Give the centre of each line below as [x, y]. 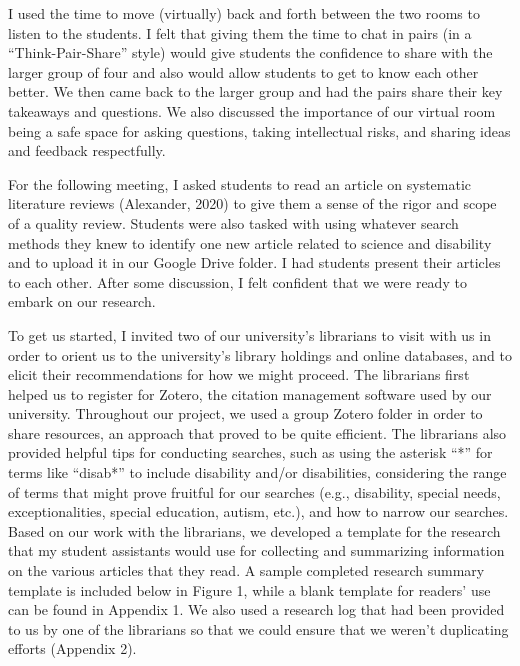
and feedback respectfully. [87, 150]
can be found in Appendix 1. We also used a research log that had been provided [256, 609]
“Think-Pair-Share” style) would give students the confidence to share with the [250, 52]
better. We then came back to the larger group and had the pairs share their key [255, 91]
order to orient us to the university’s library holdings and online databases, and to [260, 354]
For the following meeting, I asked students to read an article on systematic [240, 183]
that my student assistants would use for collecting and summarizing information [256, 550]
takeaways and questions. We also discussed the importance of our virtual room [252, 110]
